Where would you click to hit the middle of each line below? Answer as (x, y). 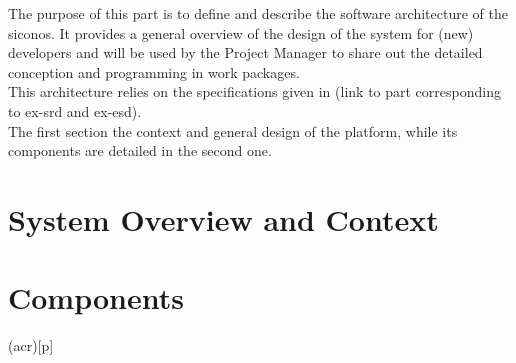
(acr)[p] (31, 345)
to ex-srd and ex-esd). (75, 110)
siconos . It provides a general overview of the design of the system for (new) (241, 32)
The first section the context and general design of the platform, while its (233, 130)
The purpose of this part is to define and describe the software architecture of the (258, 13)
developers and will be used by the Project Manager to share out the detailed (245, 52)
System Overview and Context (223, 218)
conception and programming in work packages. (154, 71)
